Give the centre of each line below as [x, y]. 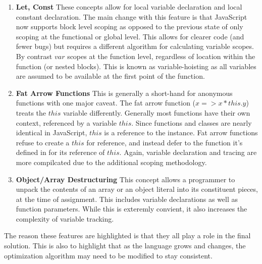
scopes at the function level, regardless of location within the [161, 56]
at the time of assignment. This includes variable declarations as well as [127, 199]
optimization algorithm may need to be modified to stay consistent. [108, 255]
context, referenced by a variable [66, 122]
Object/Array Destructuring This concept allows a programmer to [125, 179]
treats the [31, 112]
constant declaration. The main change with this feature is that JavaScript [132, 16]
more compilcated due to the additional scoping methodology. [111, 162]
